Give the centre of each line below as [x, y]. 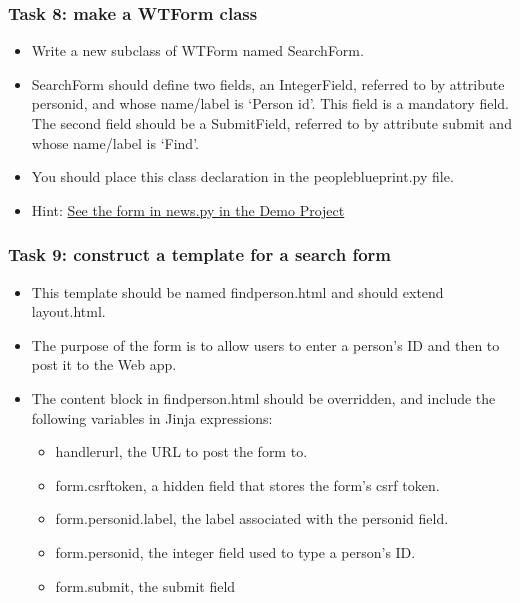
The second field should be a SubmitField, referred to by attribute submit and [271, 123]
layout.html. [68, 311]
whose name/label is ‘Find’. [115, 142]
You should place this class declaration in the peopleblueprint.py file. [242, 176]
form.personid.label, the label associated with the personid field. [252, 518]
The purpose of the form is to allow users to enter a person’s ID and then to [265, 344]
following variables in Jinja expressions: [152, 417]
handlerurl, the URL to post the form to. [181, 451]
